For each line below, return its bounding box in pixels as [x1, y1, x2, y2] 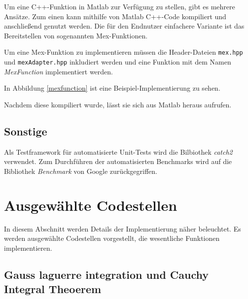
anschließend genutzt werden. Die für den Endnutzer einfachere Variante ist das [4, 21, 245, 31]
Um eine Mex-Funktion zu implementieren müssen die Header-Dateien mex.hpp [4, 47, 243, 57]
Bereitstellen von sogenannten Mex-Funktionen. [4, 30, 148, 40]
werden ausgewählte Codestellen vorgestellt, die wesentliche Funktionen [4, 233, 220, 243]
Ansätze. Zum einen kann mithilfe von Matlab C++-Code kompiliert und [4, 11, 226, 21]
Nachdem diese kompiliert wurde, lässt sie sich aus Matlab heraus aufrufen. [4, 99, 232, 109]
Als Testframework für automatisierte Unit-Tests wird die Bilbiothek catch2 [4, 146, 233, 157]
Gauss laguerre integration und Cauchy [4, 266, 209, 282]
